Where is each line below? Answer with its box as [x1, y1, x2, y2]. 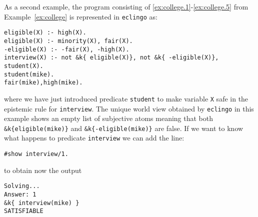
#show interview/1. [4, 150, 68, 158]
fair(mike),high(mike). [4, 79, 83, 86]
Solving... [4, 182, 40, 190]
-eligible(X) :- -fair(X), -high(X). [4, 45, 129, 53]
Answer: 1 [4, 190, 36, 198]
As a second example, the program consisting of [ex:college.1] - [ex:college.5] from [4, 1, 248, 11]
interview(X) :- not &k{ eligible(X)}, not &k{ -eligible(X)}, [4, 54, 219, 61]
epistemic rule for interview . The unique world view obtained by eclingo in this [4, 103, 254, 113]
